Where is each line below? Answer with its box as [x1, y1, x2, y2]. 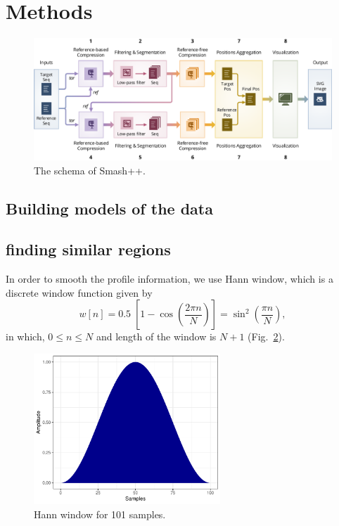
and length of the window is [96, 329, 217, 344]
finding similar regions [6, 238, 171, 260]
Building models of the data [6, 197, 213, 219]
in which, [6, 329, 45, 344]
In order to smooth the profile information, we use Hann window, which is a [6, 271, 333, 286]
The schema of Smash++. [34, 162, 146, 177]
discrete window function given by [6, 285, 153, 300]
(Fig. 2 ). [248, 329, 285, 344]
